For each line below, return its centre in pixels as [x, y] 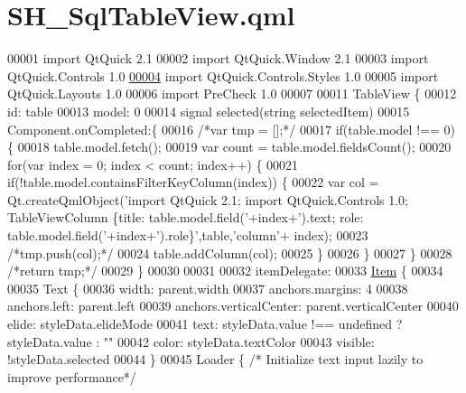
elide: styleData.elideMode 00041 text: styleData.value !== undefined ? [205, 324]
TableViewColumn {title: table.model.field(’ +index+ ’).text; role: [186, 217]
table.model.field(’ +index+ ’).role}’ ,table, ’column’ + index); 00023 [188, 235]
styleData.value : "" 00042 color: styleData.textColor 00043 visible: [191, 341]
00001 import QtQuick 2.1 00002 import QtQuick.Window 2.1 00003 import [218, 58]
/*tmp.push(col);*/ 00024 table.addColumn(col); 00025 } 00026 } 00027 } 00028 [230, 253]
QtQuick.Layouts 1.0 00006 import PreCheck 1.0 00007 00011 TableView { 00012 [232, 94]
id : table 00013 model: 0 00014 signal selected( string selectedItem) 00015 [209, 111]
